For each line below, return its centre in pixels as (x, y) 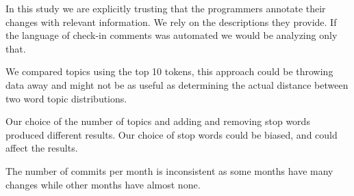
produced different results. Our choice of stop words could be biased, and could (172, 134)
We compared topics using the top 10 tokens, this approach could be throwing (169, 71)
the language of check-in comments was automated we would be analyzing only (172, 35)
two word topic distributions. (66, 98)
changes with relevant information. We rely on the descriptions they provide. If (171, 22)
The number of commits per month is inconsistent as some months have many (169, 170)
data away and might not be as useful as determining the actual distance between (177, 84)
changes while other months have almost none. (103, 184)
